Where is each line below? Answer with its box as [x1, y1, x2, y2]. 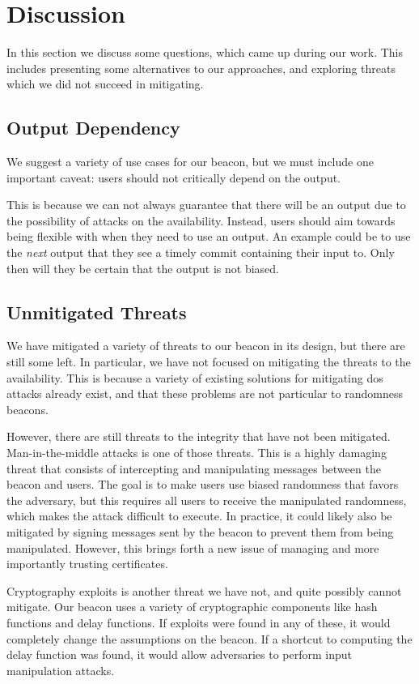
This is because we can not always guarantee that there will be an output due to [6, 196, 406, 213]
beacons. [6, 400, 49, 417]
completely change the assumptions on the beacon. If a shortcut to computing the [6, 630, 413, 647]
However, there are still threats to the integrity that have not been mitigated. [6, 428, 391, 445]
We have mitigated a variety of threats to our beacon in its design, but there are [6, 337, 405, 354]
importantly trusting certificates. [6, 555, 168, 572]
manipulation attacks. [6, 661, 115, 678]
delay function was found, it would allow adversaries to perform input [6, 646, 353, 663]
